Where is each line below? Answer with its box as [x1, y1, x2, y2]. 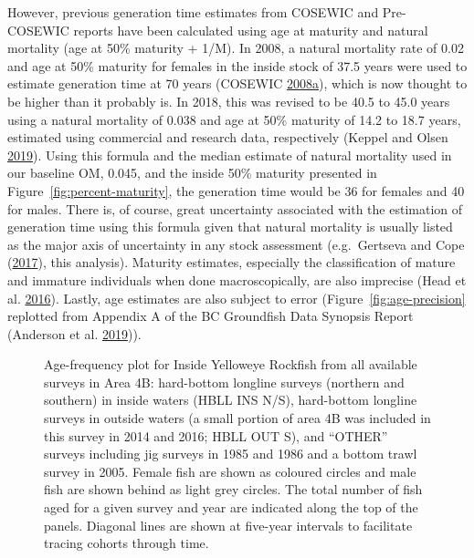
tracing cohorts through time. [44, 533, 209, 553]
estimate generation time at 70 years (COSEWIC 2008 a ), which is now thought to [7, 74, 468, 93]
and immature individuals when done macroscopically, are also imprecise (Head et [7, 270, 467, 289]
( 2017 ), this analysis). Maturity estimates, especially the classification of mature [7, 253, 456, 272]
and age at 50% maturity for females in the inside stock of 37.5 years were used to [7, 56, 468, 75]
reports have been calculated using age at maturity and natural [73, 20, 428, 39]
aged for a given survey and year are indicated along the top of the [44, 498, 418, 517]
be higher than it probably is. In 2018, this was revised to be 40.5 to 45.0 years [7, 91, 450, 110]
